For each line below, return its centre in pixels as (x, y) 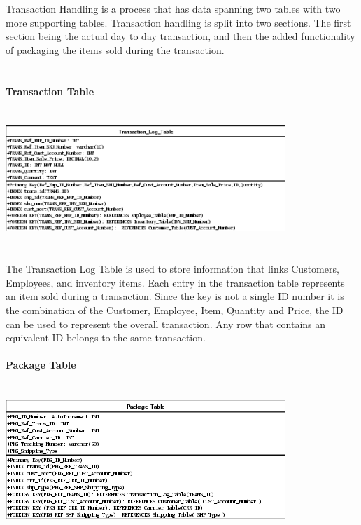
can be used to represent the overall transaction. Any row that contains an (166, 323)
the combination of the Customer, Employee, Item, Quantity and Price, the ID (175, 309)
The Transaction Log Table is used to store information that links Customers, (172, 269)
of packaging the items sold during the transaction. (115, 49)
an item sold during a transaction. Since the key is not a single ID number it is (175, 296)
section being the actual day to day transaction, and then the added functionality (180, 36)
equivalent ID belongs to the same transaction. (106, 337)
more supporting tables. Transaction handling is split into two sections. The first (178, 22)
